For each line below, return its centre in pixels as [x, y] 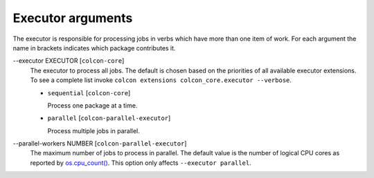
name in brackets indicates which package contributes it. [94, 48]
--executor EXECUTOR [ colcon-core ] [69, 61]
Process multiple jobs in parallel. [93, 130]
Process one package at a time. [92, 105]
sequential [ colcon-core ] [89, 92]
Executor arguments [73, 18]
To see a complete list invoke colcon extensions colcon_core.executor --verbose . [161, 80]
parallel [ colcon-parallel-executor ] [109, 118]
